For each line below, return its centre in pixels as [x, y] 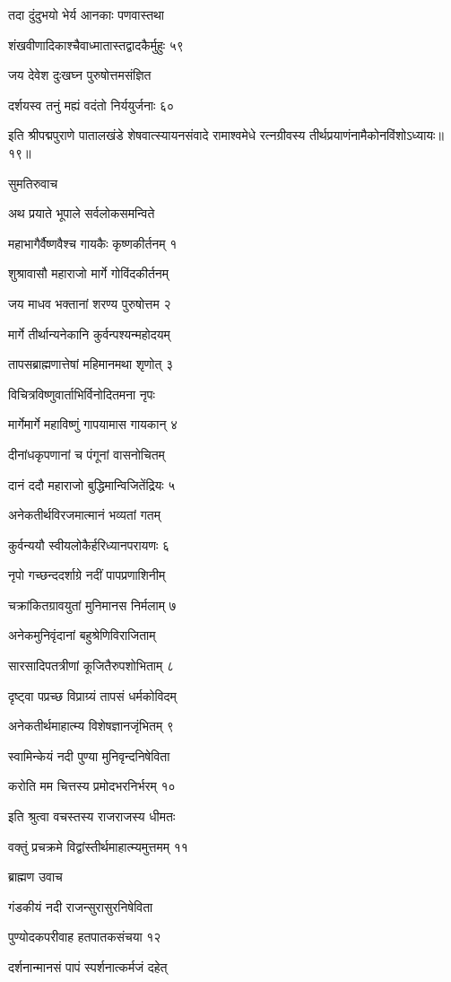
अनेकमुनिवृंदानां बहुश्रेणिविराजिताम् [82, 635]
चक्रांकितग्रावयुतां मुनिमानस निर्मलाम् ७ [92, 605]
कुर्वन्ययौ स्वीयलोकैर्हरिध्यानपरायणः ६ [89, 544]
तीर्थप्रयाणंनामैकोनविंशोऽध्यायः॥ [377, 135]
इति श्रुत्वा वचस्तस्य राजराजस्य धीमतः [92, 816]
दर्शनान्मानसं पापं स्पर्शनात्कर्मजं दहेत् [88, 967]
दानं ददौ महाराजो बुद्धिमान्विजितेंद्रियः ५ [92, 484]
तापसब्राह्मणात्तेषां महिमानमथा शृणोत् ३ [91, 364]
